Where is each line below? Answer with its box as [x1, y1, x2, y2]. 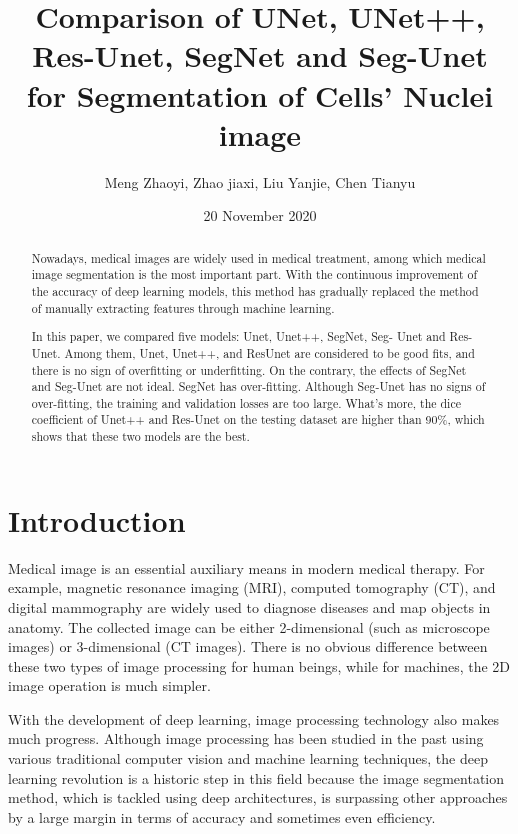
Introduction [8, 499, 186, 540]
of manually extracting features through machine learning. [31, 299, 335, 316]
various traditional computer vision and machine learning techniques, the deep [8, 748, 488, 769]
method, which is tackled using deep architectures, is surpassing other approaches [8, 787, 508, 808]
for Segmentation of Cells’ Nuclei [26, 74, 494, 115]
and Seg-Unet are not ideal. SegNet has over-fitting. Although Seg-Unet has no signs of [31, 378, 486, 395]
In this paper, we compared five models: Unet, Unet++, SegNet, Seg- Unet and [31, 328, 446, 345]
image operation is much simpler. [8, 675, 211, 696]
